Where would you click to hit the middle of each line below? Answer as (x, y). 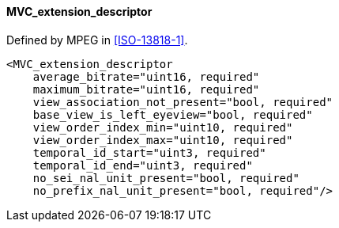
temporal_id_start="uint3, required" (149, 152)
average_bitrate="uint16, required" (146, 76)
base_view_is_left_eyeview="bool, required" (173, 114)
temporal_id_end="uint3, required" (143, 165)
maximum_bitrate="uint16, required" (146, 89)
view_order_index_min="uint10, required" (163, 127)
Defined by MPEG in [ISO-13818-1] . (97, 40)
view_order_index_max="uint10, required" (163, 140)
